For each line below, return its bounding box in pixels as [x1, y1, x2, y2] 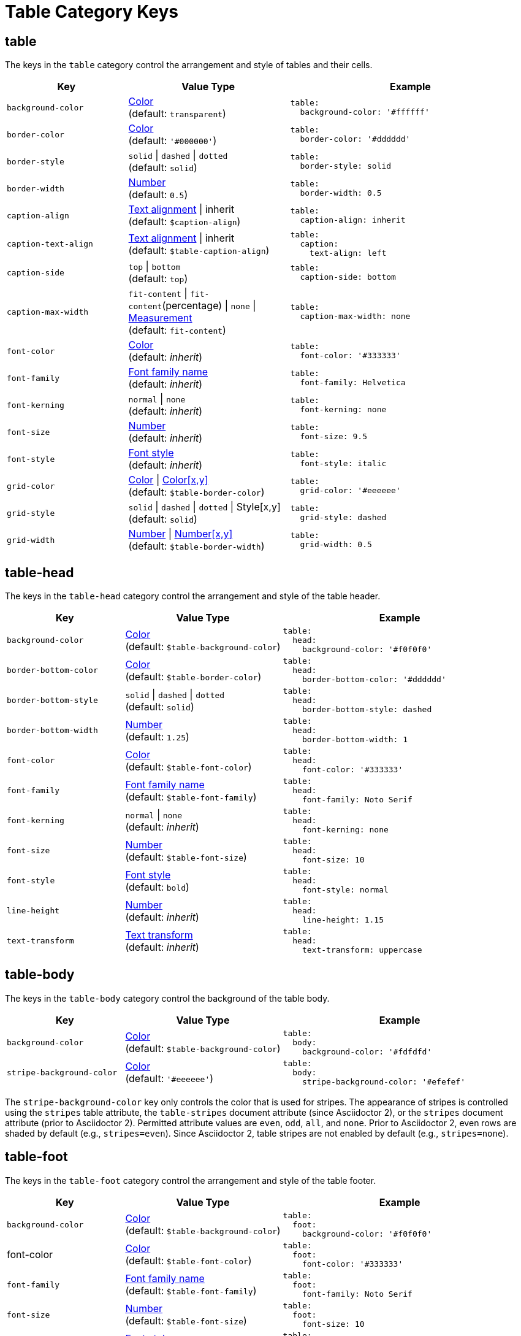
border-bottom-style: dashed [302, 705, 432, 715]
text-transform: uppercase [302, 945, 422, 955]
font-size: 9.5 [300, 432, 367, 442]
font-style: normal [302, 885, 389, 895]
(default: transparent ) [128, 107, 226, 120]
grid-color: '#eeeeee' [300, 486, 401, 496]
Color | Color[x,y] [128, 474, 208, 486]
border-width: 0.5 [300, 188, 382, 198]
